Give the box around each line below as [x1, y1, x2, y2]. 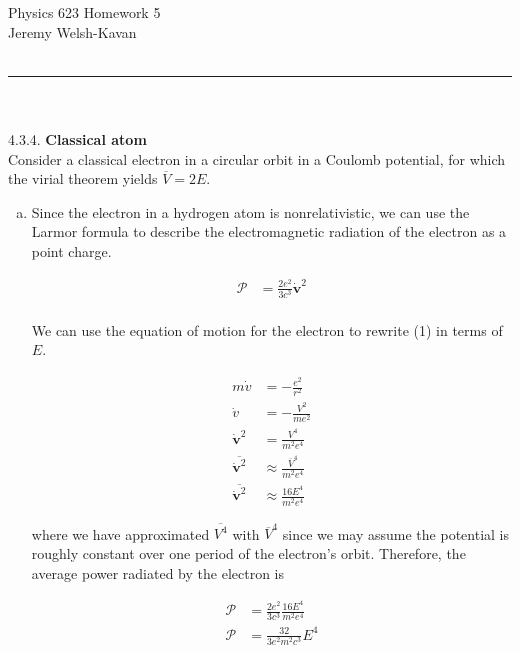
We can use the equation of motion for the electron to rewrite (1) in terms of [31, 319, 503, 340]
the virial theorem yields [8, 168, 158, 189]
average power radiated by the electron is [31, 562, 285, 583]
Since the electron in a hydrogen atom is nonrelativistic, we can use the [31, 201, 470, 222]
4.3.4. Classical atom [8, 128, 147, 149]
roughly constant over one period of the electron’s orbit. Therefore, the [31, 542, 466, 563]
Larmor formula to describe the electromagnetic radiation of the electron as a [31, 221, 507, 242]
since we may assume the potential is [282, 523, 509, 544]
